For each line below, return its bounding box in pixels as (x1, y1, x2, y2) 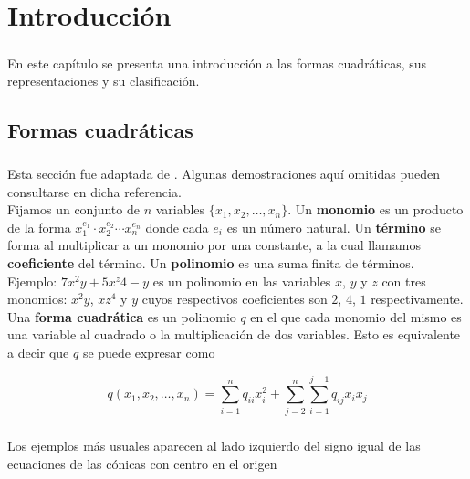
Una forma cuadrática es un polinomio (7, 307, 236, 326)
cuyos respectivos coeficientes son (141, 289, 328, 308)
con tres (381, 271, 426, 290)
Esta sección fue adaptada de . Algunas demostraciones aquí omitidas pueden (7, 164, 440, 183)
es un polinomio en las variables (152, 271, 331, 290)
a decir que (7, 343, 69, 362)
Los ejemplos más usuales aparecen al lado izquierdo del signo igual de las (7, 436, 421, 455)
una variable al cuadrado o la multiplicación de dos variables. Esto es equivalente (7, 325, 461, 344)
